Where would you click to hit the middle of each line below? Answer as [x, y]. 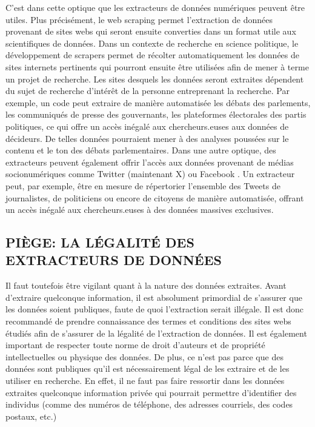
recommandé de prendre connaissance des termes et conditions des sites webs [148, 321]
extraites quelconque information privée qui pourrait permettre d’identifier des [151, 392]
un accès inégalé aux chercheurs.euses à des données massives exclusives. [140, 210]
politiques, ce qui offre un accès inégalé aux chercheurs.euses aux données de [147, 126]
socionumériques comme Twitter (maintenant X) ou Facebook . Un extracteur [150, 174]
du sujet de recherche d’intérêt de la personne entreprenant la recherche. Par [148, 91]
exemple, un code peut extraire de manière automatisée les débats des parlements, [158, 102]
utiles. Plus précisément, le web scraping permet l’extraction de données [139, 19]
